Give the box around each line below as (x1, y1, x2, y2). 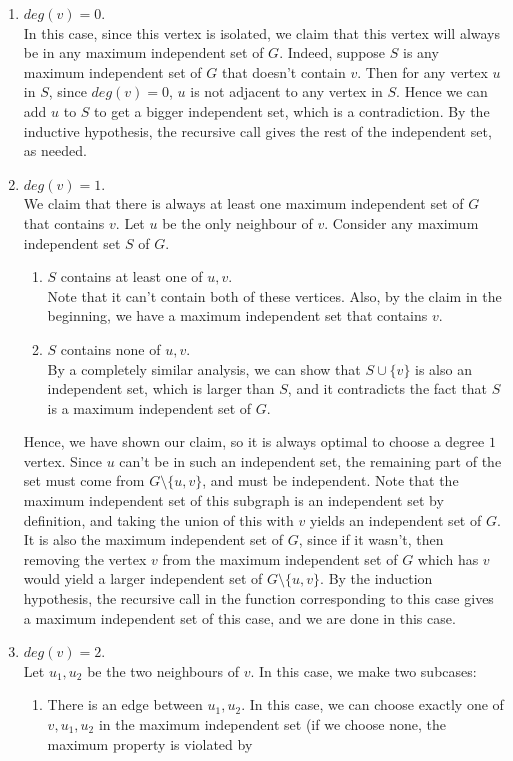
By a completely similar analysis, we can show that (47, 358, 361, 379)
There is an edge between (47, 694, 203, 715)
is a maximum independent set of (47, 397, 252, 418)
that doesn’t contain (221, 61, 346, 82)
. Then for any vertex (357, 61, 488, 82)
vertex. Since (23, 450, 103, 471)
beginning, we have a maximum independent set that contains (47, 305, 428, 326)
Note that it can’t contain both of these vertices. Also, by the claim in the (47, 285, 502, 306)
